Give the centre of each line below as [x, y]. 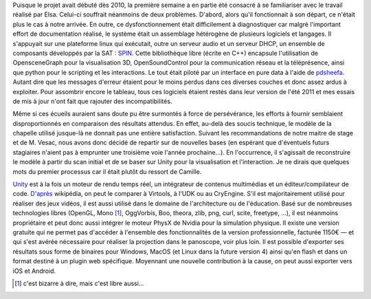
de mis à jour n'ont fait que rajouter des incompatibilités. [92, 101]
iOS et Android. [34, 271]
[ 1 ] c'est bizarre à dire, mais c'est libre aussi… [79, 283]
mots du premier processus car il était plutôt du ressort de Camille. [107, 171]
